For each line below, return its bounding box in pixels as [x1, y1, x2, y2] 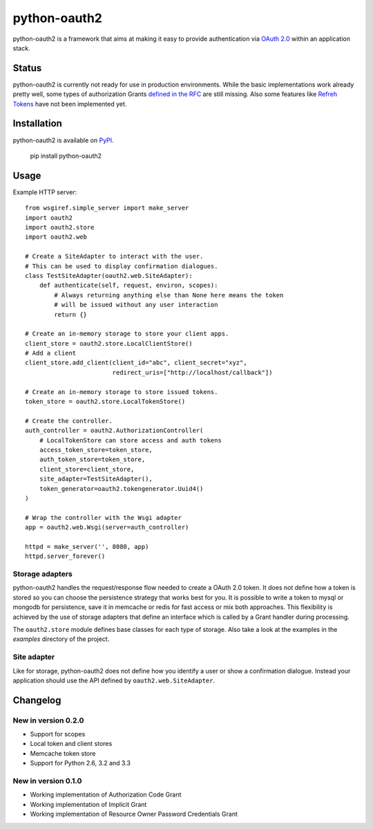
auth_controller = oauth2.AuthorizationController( [25, 427, 204, 435]
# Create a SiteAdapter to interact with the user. [25, 252, 204, 261]
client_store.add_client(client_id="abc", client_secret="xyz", [25, 359, 248, 366]
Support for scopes [30, 730, 86, 738]
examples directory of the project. [12, 635, 110, 643]
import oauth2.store [25, 223, 95, 231]
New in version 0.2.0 [12, 716, 84, 725]
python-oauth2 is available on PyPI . [12, 136, 114, 145]
